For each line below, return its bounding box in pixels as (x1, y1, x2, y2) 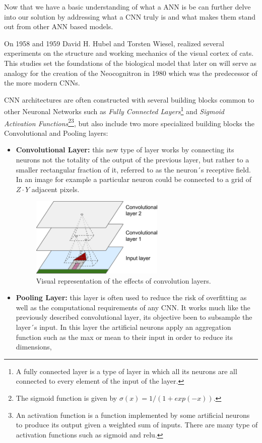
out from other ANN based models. (4, 21, 113, 32)
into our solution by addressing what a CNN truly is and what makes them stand (4, 11, 256, 22)
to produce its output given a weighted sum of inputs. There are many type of (16, 419, 258, 430)
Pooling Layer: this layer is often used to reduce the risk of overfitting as (16, 292, 247, 303)
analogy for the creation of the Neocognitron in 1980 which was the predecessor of (4, 67, 257, 78)
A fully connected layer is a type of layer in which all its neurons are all (16, 366, 237, 376)
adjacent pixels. (31, 184, 80, 194)
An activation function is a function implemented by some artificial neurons (16, 409, 250, 420)
